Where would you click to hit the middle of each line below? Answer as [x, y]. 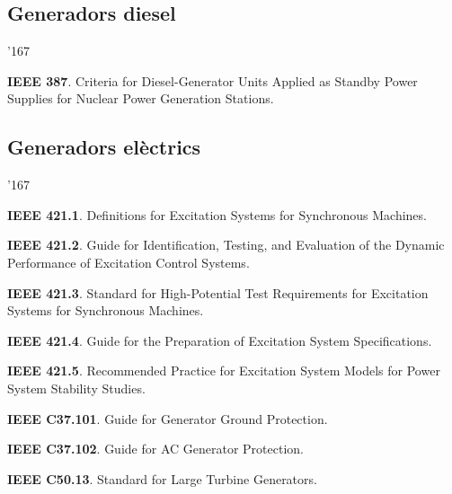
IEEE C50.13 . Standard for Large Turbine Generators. [162, 478]
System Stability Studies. [76, 388]
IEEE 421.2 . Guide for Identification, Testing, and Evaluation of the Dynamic [226, 245]
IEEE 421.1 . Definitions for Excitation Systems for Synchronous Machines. [217, 214]
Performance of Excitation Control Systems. [129, 262]
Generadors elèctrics [104, 147]
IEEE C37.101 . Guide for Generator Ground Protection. [168, 418]
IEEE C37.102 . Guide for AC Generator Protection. [155, 449]
